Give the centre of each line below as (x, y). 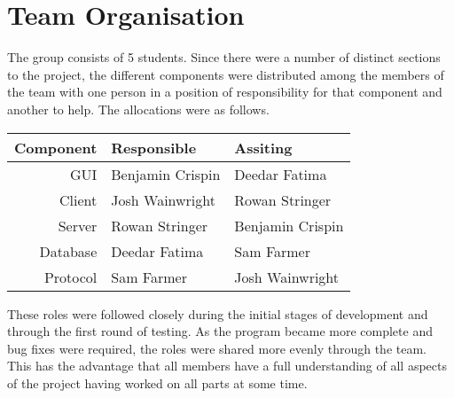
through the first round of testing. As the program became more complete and (220, 331)
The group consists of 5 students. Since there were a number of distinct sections (224, 57)
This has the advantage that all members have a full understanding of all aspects (227, 366)
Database (68, 251)
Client (78, 199)
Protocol (70, 277)
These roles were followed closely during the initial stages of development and (218, 313)
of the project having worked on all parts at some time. (157, 382)
